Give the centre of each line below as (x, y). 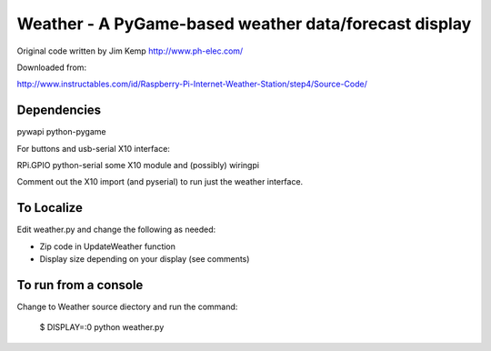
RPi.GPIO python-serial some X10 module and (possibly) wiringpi (138, 165)
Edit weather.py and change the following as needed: (116, 230)
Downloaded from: (51, 67)
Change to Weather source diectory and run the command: (127, 306)
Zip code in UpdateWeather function (108, 246)
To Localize (50, 208)
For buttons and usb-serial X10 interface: (93, 148)
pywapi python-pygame (61, 132)
